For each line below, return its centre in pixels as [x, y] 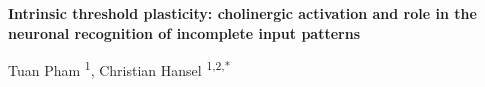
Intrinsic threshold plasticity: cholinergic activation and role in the [242, 13]
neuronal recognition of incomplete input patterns [184, 32]
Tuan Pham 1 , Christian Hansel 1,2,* [119, 68]
